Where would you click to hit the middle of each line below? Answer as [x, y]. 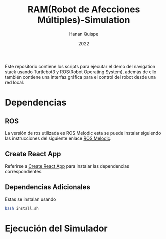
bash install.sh [22, 208]
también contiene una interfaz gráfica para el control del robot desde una [81, 77]
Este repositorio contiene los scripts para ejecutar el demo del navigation [80, 66]
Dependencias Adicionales [48, 187]
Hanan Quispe [84, 34]
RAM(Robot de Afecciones [84, 9]
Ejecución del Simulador [57, 228]
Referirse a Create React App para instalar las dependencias [67, 166]
